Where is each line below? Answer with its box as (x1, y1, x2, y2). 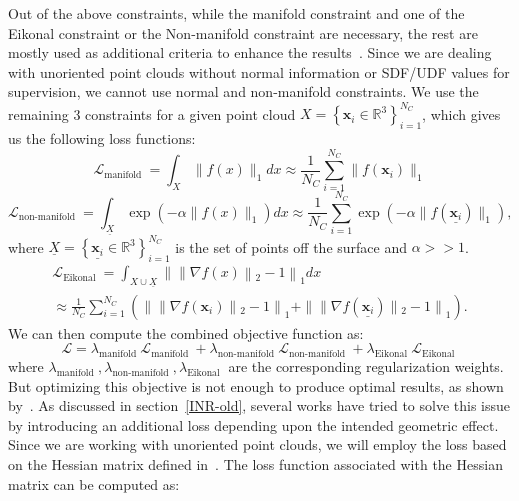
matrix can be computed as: (8, 473, 180, 494)
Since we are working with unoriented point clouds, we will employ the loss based (8, 434, 507, 455)
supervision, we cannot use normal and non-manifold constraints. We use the (8, 81, 479, 102)
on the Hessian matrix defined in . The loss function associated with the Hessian (8, 454, 503, 475)
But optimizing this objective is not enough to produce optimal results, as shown (8, 375, 504, 396)
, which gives (422, 103, 501, 124)
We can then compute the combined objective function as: (8, 322, 364, 343)
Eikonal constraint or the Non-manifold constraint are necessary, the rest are (8, 22, 478, 43)
